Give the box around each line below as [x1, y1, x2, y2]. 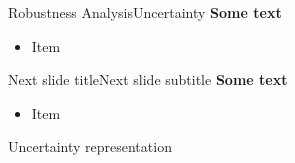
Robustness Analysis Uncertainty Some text [8, 2, 282, 22]
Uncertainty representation [8, 136, 172, 157]
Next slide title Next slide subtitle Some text [8, 69, 288, 90]
